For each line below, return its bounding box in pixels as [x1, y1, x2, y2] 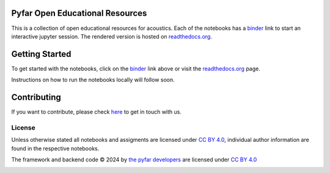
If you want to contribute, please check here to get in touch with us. [11, 108, 182, 116]
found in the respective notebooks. [11, 144, 100, 152]
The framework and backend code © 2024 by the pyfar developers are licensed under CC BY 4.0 [11, 156, 257, 163]
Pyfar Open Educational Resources [11, 8, 147, 18]
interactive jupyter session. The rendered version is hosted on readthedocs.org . [11, 32, 212, 40]
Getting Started [11, 49, 71, 59]
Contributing [11, 92, 61, 103]
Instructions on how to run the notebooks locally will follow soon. [11, 76, 175, 84]
